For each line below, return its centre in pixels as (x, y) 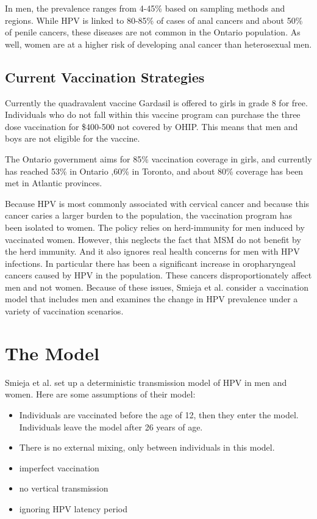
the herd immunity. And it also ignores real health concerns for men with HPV (152, 251)
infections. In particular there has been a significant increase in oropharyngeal (150, 263)
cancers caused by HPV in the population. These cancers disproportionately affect (158, 275)
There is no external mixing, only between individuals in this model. (147, 447)
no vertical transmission (64, 488)
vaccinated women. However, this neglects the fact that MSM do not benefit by (153, 239)
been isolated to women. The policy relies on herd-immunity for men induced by (155, 227)
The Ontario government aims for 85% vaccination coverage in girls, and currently (158, 158)
